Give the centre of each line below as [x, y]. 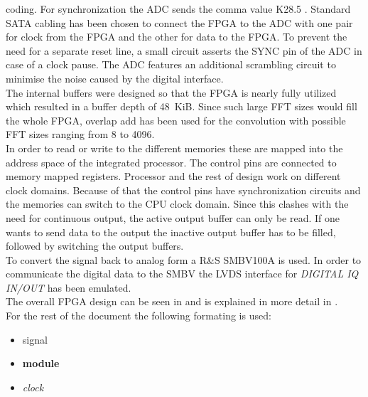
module [41, 363]
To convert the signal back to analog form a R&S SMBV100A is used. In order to [184, 259]
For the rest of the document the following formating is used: [139, 316]
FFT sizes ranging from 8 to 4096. [80, 134]
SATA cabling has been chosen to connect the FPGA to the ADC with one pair [179, 22]
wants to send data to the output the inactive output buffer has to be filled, [171, 232]
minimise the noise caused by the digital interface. [115, 78]
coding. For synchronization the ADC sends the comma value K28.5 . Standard [178, 9]
